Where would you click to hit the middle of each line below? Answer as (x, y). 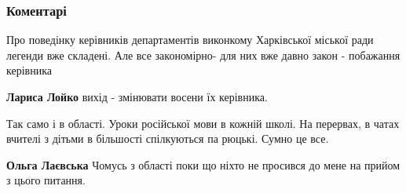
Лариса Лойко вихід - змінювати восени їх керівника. (137, 96)
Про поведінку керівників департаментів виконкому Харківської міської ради (190, 40)
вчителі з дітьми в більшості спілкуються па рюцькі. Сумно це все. (168, 138)
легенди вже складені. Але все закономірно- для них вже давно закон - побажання (203, 55)
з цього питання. (46, 180)
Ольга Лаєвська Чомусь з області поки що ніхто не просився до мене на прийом (203, 164)
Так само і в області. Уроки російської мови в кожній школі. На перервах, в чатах (203, 123)
